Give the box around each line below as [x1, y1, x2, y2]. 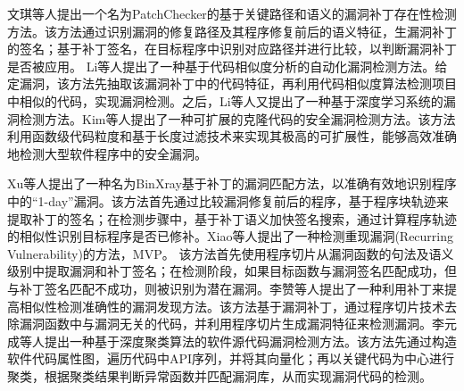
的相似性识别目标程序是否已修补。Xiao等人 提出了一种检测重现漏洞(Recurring [7, 227, 454, 245]
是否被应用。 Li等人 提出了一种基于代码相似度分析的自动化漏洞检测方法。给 [7, 56, 448, 75]
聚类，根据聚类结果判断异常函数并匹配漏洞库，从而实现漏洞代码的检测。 [7, 366, 432, 385]
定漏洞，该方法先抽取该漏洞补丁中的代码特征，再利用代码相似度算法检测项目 [7, 74, 457, 93]
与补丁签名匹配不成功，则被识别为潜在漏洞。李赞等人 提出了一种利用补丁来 [7, 279, 444, 297]
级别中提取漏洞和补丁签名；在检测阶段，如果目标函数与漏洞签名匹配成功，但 [7, 262, 457, 280]
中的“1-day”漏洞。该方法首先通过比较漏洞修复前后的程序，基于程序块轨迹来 [7, 191, 449, 210]
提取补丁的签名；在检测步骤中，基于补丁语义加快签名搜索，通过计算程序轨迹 [7, 209, 457, 228]
